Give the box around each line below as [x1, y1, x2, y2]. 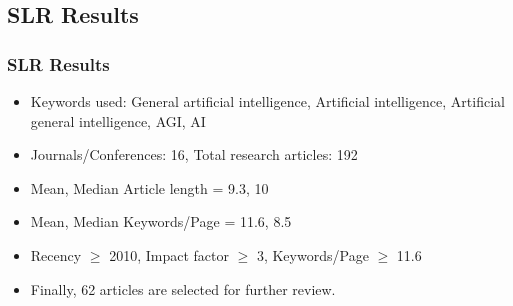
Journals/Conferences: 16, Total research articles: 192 [30, 144, 358, 165]
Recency [30, 244, 82, 265]
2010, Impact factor [109, 244, 229, 265]
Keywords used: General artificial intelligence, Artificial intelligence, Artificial [30, 91, 505, 111]
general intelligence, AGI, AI [30, 110, 206, 131]
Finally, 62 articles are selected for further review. [30, 278, 336, 299]
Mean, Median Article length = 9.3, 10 [30, 177, 269, 198]
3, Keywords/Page [256, 244, 369, 265]
